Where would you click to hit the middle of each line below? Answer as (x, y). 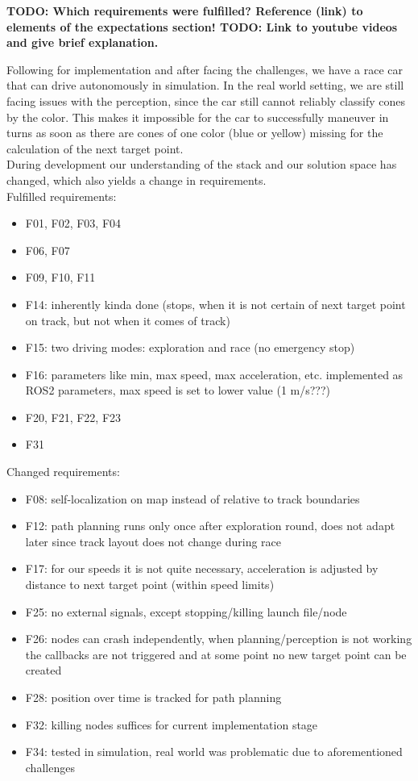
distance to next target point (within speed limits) (150, 585)
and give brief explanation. (83, 42)
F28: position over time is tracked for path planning (153, 697)
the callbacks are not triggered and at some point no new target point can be (216, 654)
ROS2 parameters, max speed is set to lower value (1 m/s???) (178, 390)
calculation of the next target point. (95, 148)
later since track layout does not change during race (153, 541)
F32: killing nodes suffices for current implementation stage (172, 724)
